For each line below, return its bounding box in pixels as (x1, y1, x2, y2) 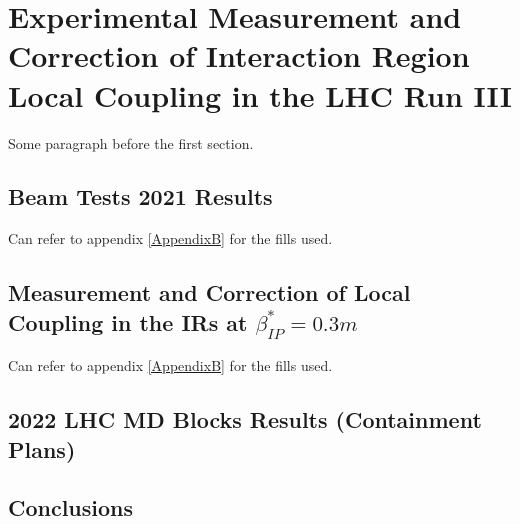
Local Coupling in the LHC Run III (8, 74, 512, 115)
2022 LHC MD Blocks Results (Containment (8, 404, 482, 435)
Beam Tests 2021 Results (8, 181, 273, 212)
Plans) (8, 433, 76, 464)
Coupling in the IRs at (8, 306, 248, 337)
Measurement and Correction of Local (8, 277, 411, 308)
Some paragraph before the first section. (8, 132, 254, 153)
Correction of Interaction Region (8, 35, 470, 76)
